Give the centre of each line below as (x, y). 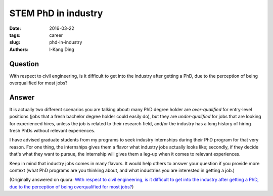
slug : (15, 42)
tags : (15, 35)
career (56, 35)
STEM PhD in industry (56, 13)
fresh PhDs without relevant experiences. (52, 131)
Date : (15, 28)
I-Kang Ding (62, 49)
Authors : (19, 49)
